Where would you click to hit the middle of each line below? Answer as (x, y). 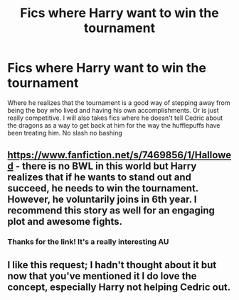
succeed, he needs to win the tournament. (103, 188)
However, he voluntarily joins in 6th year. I (102, 200)
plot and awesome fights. (65, 222)
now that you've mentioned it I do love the (102, 276)
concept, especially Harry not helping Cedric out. (119, 287)
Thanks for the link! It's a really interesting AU (88, 242)
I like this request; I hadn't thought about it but (112, 265)
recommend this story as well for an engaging (111, 211)
